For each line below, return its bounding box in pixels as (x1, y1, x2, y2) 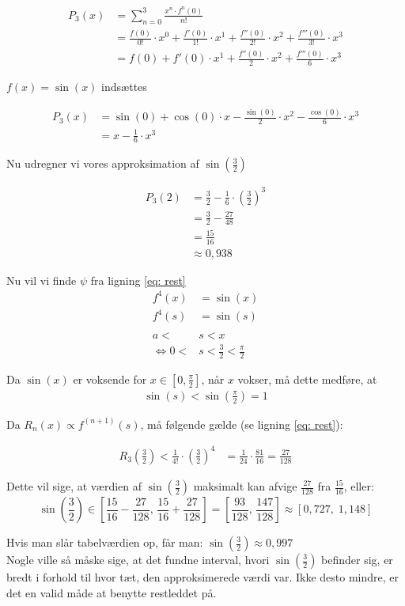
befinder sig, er (321, 551, 393, 567)
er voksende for (73, 370, 147, 387)
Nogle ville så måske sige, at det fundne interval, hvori (6, 551, 270, 567)
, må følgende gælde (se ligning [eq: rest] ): (140, 415, 343, 432)
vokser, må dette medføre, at (237, 370, 377, 387)
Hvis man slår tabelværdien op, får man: (6, 534, 203, 550)
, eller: (343, 478, 374, 494)
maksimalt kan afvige (193, 478, 297, 494)
